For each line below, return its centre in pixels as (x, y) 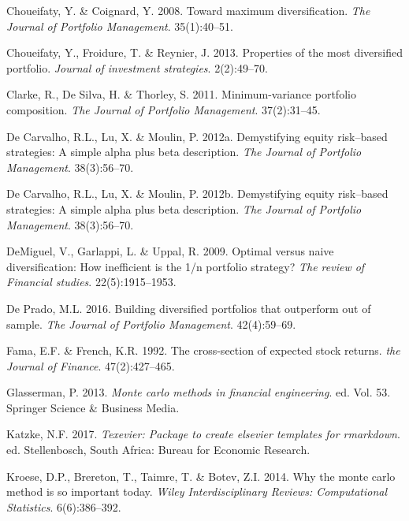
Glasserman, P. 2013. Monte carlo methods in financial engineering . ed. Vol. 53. (199, 392)
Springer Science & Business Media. (93, 407)
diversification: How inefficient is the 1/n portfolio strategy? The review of (186, 266)
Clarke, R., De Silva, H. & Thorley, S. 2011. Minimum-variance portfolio (181, 94)
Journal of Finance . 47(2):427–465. (91, 365)
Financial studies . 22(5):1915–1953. (91, 282)
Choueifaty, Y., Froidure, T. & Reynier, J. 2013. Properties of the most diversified (204, 52)
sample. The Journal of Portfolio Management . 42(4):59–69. (151, 324)
